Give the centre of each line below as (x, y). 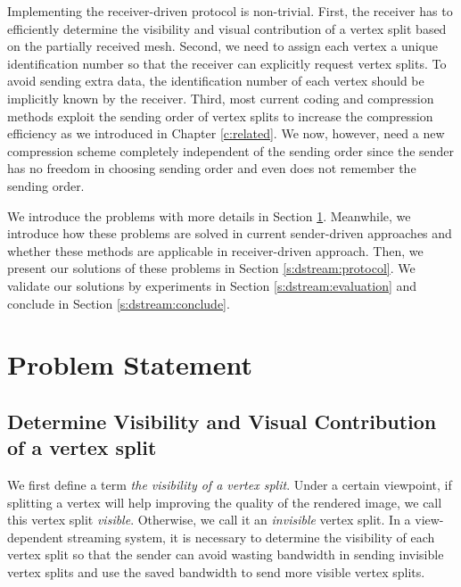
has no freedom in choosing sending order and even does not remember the (212, 168)
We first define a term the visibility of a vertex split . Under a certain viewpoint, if (230, 485)
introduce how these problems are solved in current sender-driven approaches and (230, 233)
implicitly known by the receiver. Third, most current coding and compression (221, 98)
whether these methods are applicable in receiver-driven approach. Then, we (215, 250)
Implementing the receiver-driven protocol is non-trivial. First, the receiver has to (230, 11)
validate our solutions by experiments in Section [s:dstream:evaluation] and (212, 285)
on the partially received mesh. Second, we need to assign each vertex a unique (222, 46)
